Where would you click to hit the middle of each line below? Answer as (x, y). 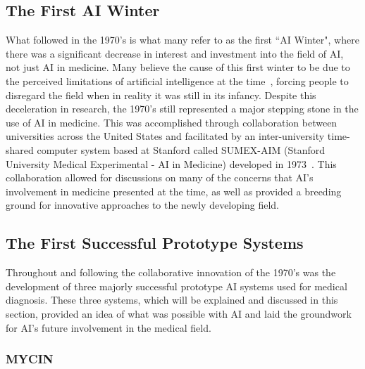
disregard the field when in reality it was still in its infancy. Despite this (161, 95)
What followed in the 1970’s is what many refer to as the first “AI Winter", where (182, 40)
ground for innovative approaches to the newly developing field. (142, 205)
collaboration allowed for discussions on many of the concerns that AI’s (160, 177)
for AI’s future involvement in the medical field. (109, 327)
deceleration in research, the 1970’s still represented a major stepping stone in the (182, 109)
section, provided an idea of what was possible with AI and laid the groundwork (179, 313)
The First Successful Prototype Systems (155, 243)
